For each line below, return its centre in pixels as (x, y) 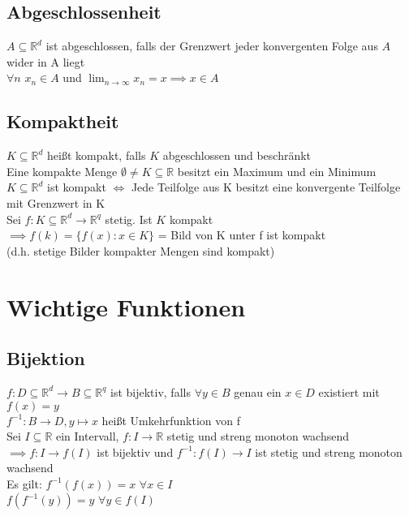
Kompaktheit (63, 121)
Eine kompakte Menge (62, 171)
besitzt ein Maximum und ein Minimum (277, 171)
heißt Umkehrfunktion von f (171, 420)
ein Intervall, (88, 436)
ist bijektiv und (135, 451)
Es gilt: (24, 483)
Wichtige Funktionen (126, 306)
